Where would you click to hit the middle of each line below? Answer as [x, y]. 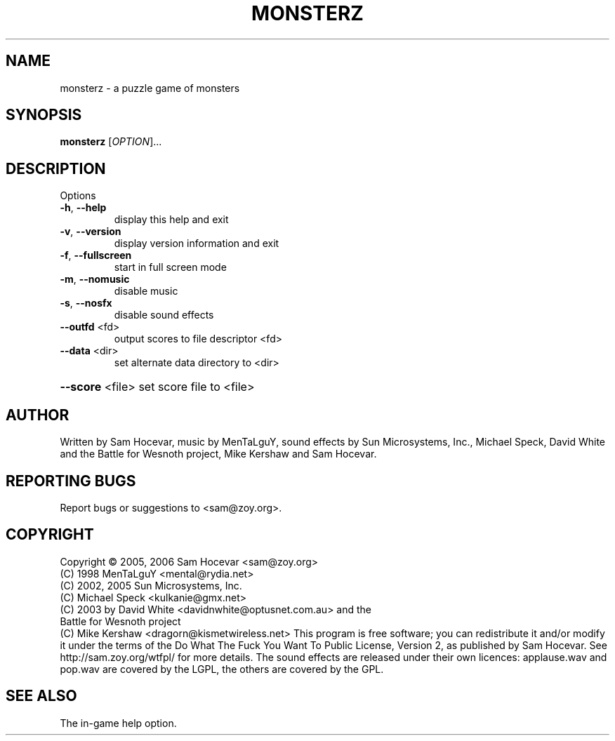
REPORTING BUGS [71, 481]
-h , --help [83, 208]
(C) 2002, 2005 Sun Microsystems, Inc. [151, 585]
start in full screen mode [170, 267]
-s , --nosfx [86, 303]
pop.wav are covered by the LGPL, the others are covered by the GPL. [222, 669]
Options [78, 196]
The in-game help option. [118, 723]
